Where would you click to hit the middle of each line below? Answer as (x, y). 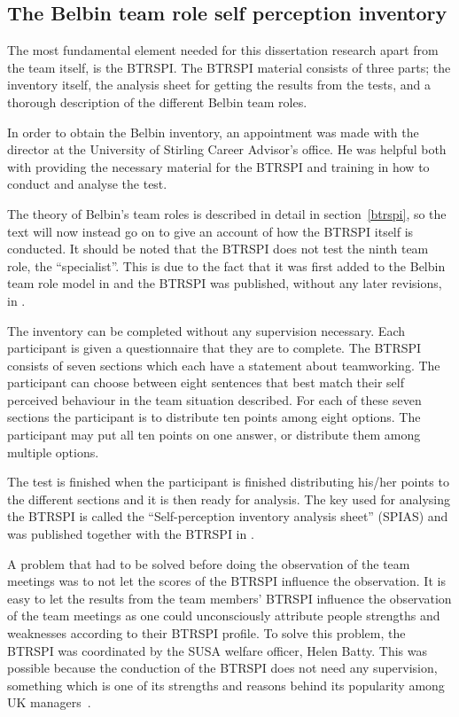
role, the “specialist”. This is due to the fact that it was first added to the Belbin (226, 265)
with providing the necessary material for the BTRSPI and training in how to (218, 166)
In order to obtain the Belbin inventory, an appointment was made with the (213, 132)
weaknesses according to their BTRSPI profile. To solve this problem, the (206, 633)
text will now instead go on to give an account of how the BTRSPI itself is (210, 231)
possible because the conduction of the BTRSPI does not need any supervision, (222, 668)
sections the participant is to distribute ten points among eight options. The (214, 417)
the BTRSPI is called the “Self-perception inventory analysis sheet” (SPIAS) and (228, 516)
